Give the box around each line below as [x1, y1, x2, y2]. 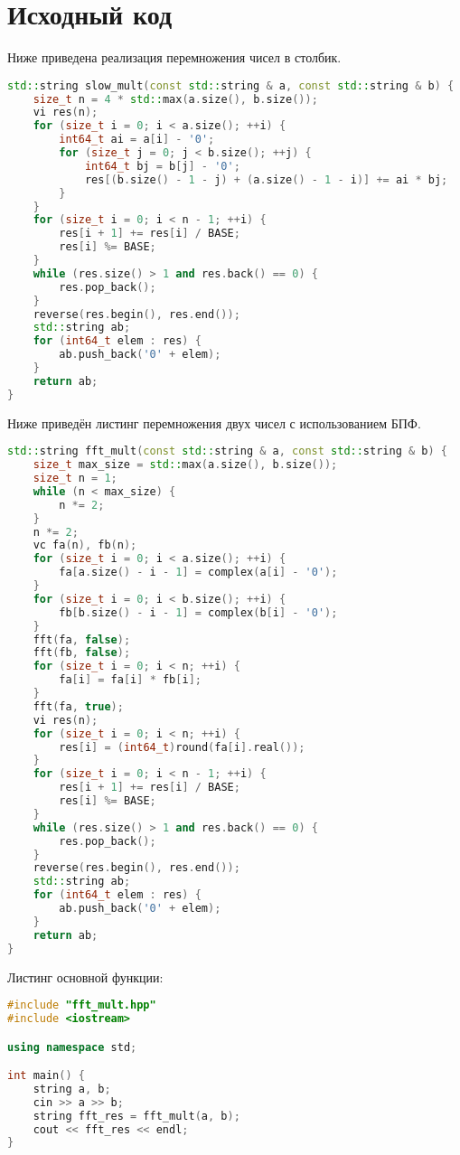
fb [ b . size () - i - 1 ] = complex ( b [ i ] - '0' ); [59, 606, 338, 619]
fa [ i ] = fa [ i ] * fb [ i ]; [59, 673, 202, 687]
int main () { [7, 1069, 85, 1083]
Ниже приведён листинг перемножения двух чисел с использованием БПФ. [7, 413, 421, 432]
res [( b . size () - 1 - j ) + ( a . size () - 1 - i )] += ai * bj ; [84, 173, 448, 186]
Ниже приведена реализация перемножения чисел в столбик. [7, 48, 342, 67]
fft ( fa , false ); [33, 633, 131, 646]
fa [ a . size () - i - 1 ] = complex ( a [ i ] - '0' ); [59, 566, 338, 579]
